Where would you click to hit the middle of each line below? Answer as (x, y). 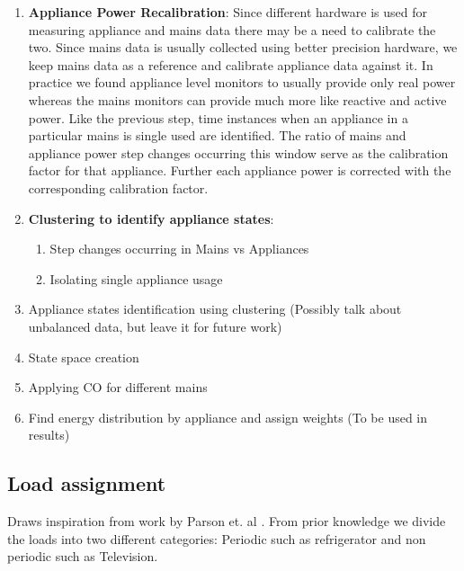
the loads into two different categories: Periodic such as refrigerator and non (217, 538)
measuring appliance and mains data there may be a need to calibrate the (232, 29)
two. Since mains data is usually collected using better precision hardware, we (243, 47)
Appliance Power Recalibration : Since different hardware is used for (228, 12)
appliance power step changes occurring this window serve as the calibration (238, 152)
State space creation (84, 357)
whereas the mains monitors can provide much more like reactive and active (237, 99)
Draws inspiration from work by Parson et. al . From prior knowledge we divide (227, 521)
